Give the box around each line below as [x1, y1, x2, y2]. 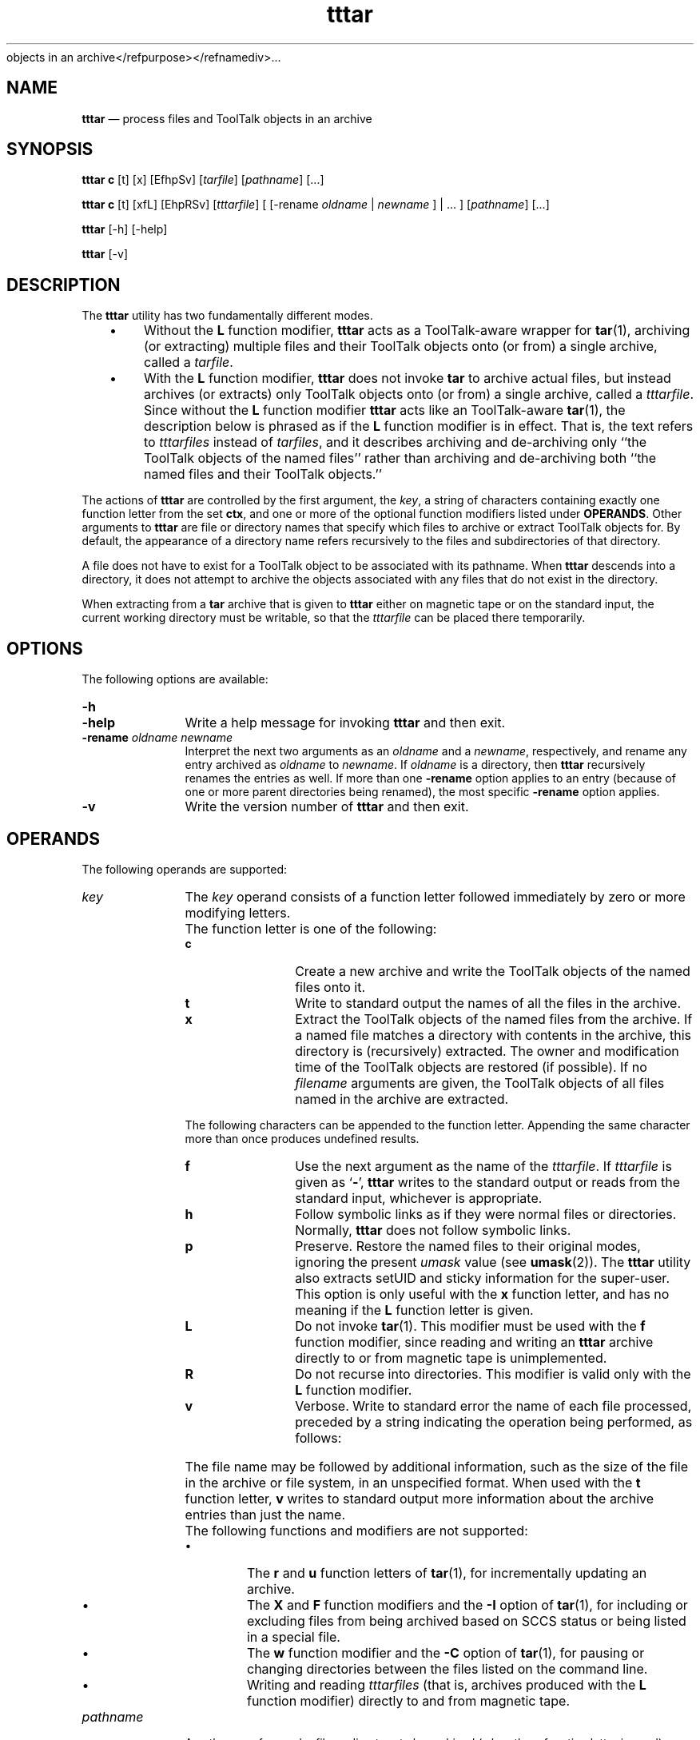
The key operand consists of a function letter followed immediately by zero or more [185, 888, 686, 905]
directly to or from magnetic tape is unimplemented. [295, 1349, 607, 1366]
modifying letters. [185, 904, 291, 921]
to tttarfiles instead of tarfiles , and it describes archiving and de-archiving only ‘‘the [143, 434, 647, 451]
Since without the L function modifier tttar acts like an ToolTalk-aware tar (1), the [143, 402, 626, 419]
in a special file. [246, 1628, 340, 1645]
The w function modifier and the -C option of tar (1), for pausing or [246, 1644, 645, 1661]
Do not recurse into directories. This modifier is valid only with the [295, 1365, 691, 1382]
